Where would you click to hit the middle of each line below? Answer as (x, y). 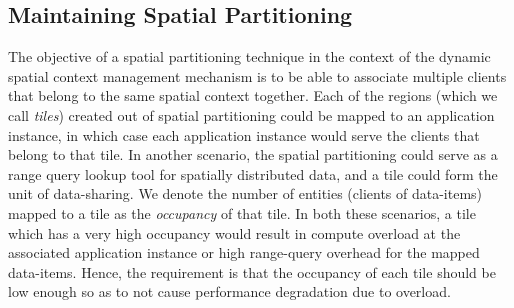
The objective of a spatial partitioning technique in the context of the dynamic (249, 56)
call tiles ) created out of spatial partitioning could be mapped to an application (251, 114)
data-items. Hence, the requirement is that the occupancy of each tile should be (252, 271)
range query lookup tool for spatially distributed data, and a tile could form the (253, 173)
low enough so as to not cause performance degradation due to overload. (229, 291)
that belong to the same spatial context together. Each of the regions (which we (253, 95)
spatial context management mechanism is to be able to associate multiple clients (257, 75)
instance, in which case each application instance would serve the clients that (244, 134)
